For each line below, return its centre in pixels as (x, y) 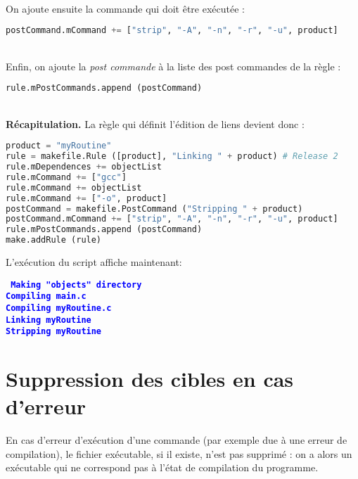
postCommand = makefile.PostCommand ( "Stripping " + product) (154, 209)
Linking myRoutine (49, 320)
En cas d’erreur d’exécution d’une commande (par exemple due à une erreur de (177, 440)
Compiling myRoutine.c (59, 308)
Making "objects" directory (76, 285)
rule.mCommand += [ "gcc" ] (66, 177)
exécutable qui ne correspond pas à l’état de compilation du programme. (162, 467)
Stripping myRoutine (54, 332)
